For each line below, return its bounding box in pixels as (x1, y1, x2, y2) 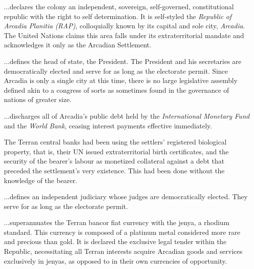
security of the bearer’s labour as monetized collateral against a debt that (4, 156, 225, 166)
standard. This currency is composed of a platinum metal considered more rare (4, 227, 240, 237)
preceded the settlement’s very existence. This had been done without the (4, 165, 225, 175)
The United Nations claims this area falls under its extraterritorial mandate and (4, 30, 244, 40)
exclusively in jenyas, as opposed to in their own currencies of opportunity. (4, 255, 227, 266)
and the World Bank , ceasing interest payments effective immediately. (4, 120, 212, 130)
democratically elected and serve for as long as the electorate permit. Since (4, 65, 228, 76)
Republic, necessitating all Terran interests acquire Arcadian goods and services (4, 246, 243, 256)
